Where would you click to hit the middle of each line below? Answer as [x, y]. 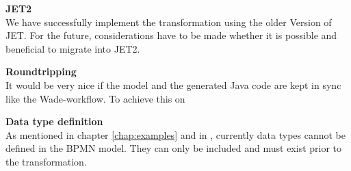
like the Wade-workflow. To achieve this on [95, 98]
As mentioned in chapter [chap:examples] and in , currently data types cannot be [175, 134]
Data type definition [54, 121]
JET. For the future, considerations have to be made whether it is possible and [171, 35]
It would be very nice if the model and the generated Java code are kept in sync [173, 84]
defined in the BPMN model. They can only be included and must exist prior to [174, 148]
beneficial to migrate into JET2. [73, 48]
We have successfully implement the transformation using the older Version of [169, 22]
